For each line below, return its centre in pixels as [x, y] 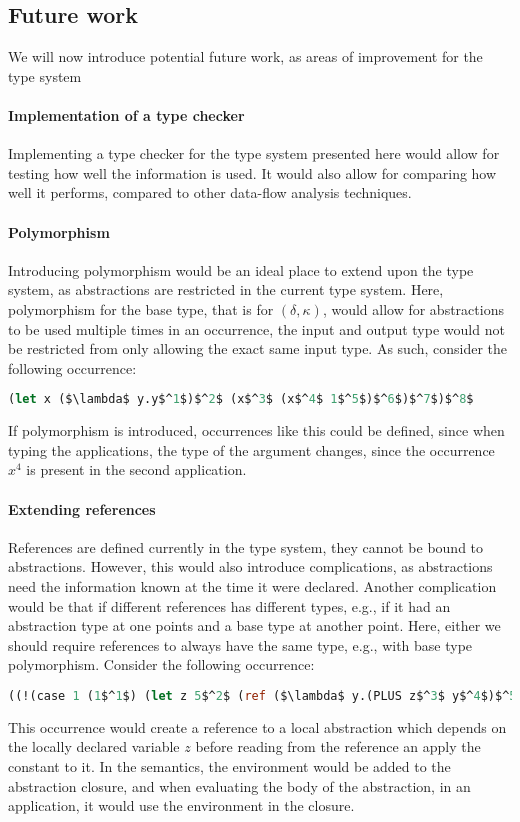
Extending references [82, 508]
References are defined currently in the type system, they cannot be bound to [246, 546]
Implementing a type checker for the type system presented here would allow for [254, 153]
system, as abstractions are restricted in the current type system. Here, [226, 289]
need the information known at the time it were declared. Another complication [252, 585]
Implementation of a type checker [126, 114]
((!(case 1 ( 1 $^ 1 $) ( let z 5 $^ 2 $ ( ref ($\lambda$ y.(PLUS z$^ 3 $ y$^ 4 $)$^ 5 [262, 695]
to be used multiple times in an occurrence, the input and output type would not [256, 328]
